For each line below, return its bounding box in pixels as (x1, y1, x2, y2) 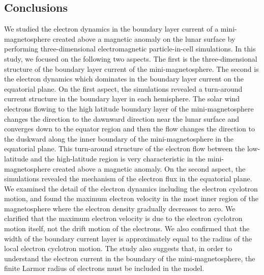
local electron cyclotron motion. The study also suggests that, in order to (4, 243, 232, 254)
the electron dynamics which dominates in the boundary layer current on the (4, 73, 244, 84)
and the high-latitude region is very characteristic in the (31, 153, 206, 163)
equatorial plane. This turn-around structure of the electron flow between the (4, 143, 245, 154)
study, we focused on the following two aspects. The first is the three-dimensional (4, 53, 257, 64)
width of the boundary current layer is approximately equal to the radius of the (4, 233, 252, 243)
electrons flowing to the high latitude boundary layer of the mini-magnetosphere (4, 103, 254, 114)
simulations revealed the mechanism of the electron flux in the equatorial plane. (4, 173, 252, 184)
